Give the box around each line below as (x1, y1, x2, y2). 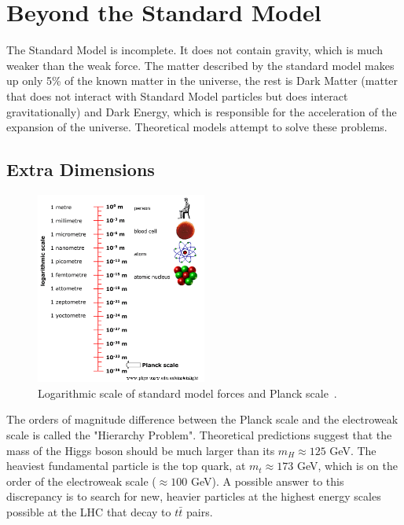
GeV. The (329, 442, 376, 458)
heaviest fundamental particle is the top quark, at (6, 457, 246, 474)
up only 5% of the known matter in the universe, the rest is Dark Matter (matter (6, 72, 398, 89)
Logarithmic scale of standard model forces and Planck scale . (38, 384, 337, 401)
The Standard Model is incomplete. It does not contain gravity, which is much (6, 42, 384, 58)
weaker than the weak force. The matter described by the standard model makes (6, 57, 395, 73)
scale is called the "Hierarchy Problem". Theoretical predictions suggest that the (6, 426, 392, 442)
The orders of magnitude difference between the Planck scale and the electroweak (6, 411, 398, 428)
